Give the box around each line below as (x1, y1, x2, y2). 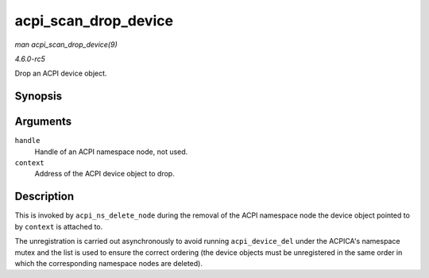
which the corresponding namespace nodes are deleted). (14, 258, 203, 268)
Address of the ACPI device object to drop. (34, 169, 175, 179)
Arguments (14, 115, 72, 129)
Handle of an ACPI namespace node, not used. (34, 147, 188, 156)
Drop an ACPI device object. (14, 68, 107, 79)
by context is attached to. (14, 222, 103, 231)
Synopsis (14, 90, 63, 103)
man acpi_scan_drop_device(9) (14, 40, 118, 49)
